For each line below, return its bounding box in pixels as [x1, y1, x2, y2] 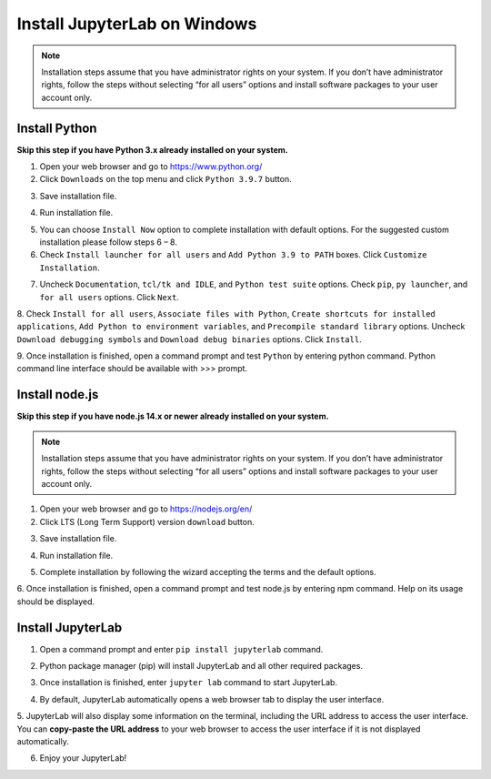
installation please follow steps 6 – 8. [39, 237, 177, 248]
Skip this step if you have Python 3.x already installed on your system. [16, 144, 288, 155]
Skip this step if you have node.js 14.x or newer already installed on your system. [16, 410, 329, 422]
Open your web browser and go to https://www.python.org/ [39, 161, 263, 172]
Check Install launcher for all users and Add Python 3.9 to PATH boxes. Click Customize [39, 249, 427, 260]
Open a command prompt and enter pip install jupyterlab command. [39, 643, 324, 654]
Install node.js [16, 387, 99, 402]
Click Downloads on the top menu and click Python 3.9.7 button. [39, 174, 292, 185]
